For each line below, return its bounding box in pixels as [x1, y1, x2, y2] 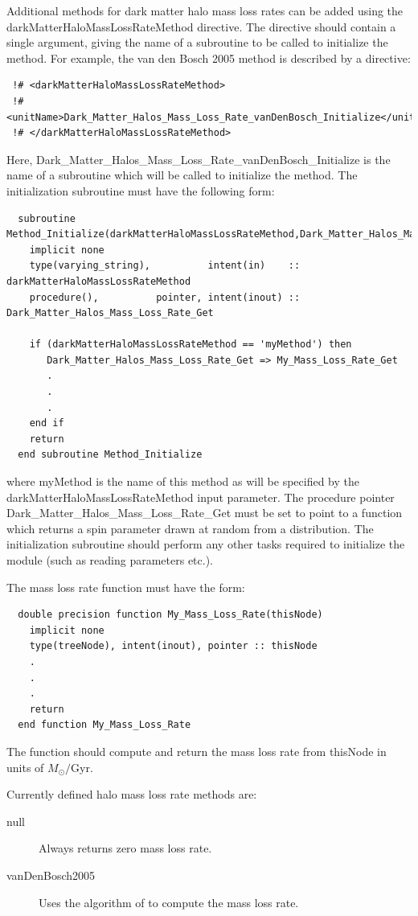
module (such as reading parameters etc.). [6, 552, 213, 568]
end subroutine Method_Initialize [18, 449, 203, 461]
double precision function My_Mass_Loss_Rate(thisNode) [18, 609, 323, 621]
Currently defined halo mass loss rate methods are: [6, 786, 257, 803]
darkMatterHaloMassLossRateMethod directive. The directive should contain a [6, 18, 396, 35]
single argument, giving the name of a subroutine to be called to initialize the [6, 34, 388, 51]
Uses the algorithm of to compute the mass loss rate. [39, 893, 299, 910]
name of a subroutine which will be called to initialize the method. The [6, 166, 358, 183]
